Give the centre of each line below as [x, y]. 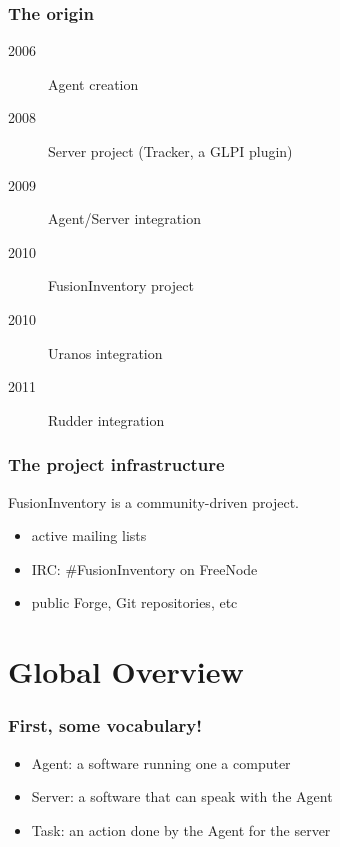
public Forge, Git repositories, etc [134, 602]
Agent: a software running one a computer [161, 762]
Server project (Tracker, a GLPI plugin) [170, 151]
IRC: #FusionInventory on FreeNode [144, 568]
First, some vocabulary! [105, 725]
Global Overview [126, 671]
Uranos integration [105, 352]
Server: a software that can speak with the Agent [182, 796]
